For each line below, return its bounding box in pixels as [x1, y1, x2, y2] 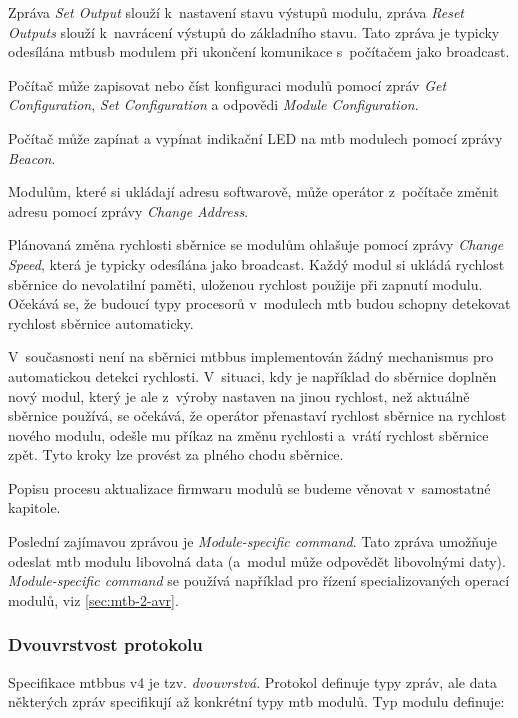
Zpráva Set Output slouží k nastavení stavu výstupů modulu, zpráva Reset [8, 2, 464, 22]
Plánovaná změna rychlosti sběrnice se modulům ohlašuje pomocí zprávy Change [8, 234, 504, 255]
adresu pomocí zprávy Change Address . [8, 200, 249, 221]
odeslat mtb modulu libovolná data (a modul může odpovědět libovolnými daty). [8, 550, 506, 571]
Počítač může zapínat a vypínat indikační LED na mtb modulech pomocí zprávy [8, 127, 503, 148]
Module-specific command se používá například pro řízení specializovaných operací [8, 570, 510, 591]
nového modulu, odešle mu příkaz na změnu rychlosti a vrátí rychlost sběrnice [8, 424, 489, 445]
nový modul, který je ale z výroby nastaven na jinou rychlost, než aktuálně [8, 385, 470, 406]
